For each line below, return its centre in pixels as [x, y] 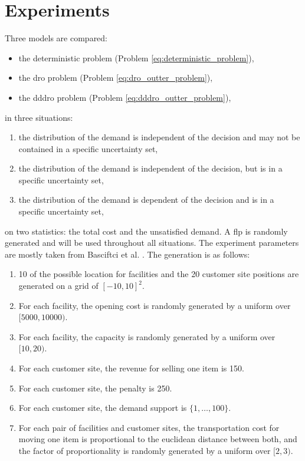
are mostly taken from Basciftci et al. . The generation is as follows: [127, 254]
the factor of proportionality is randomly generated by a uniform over [145, 450]
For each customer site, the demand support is [103, 408]
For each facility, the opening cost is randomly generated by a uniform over [155, 305]
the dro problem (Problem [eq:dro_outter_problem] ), [116, 78]
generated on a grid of [58, 286]
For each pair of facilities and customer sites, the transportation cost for [149, 427]
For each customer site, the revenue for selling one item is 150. [131, 368]
